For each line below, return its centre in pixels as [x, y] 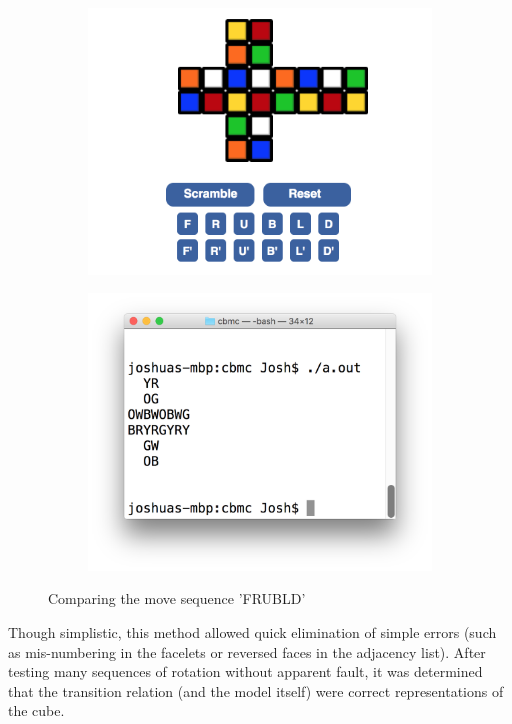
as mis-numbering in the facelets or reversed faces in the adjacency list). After [247, 651]
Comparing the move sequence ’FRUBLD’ [177, 598]
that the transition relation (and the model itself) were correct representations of [256, 690]
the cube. [36, 710]
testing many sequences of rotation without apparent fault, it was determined [245, 671]
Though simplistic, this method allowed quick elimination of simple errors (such [252, 631]
